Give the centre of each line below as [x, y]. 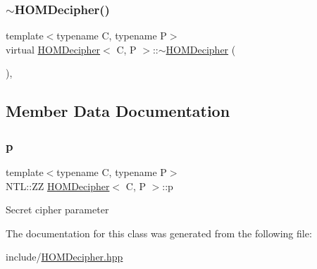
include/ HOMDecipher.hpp [64, 257]
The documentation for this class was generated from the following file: [159, 233]
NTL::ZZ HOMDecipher [58, 186]
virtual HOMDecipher [53, 49]
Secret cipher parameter [57, 209]
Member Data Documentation [118, 111]
